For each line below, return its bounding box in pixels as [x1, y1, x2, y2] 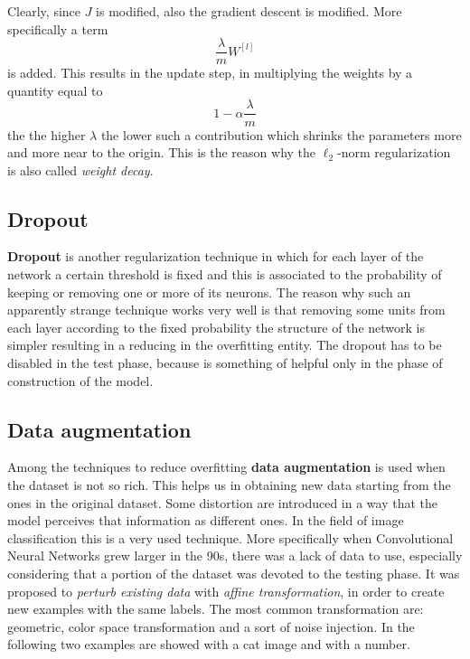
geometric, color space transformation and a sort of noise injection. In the [7, 617, 415, 635]
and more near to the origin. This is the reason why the [7, 143, 316, 162]
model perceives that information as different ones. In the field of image [7, 511, 404, 530]
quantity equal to [7, 80, 103, 99]
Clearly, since [7, 2, 81, 20]
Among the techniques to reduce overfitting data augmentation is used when [7, 457, 446, 476]
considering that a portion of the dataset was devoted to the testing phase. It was [7, 564, 460, 582]
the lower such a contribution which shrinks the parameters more [100, 125, 462, 144]
